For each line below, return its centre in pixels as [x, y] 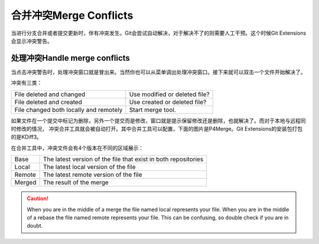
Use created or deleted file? [168, 102]
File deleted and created [48, 102]
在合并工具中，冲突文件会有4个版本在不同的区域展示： [77, 148]
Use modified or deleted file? [169, 94]
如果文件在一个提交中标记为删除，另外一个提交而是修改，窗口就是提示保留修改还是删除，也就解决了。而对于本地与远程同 [158, 120]
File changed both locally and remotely [69, 110]
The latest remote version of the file [92, 175]
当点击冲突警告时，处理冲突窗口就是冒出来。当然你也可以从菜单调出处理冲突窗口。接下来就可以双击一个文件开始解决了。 [158, 72]
